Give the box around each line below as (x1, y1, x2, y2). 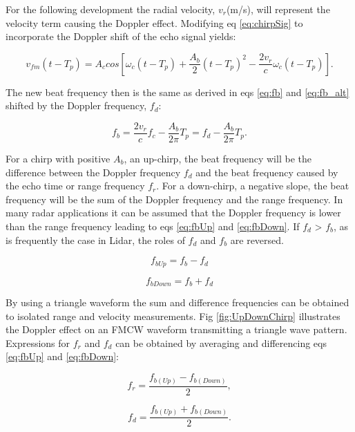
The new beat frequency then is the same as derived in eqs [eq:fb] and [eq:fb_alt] (6, 84, 349, 99)
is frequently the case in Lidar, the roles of (6, 232, 185, 247)
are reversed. (230, 232, 284, 247)
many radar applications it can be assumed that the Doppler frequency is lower (6, 205, 341, 220)
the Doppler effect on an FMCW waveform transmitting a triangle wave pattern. (6, 322, 347, 337)
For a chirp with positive (6, 151, 111, 166)
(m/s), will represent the (226, 2, 330, 16)
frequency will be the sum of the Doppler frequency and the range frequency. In (6, 191, 343, 206)
